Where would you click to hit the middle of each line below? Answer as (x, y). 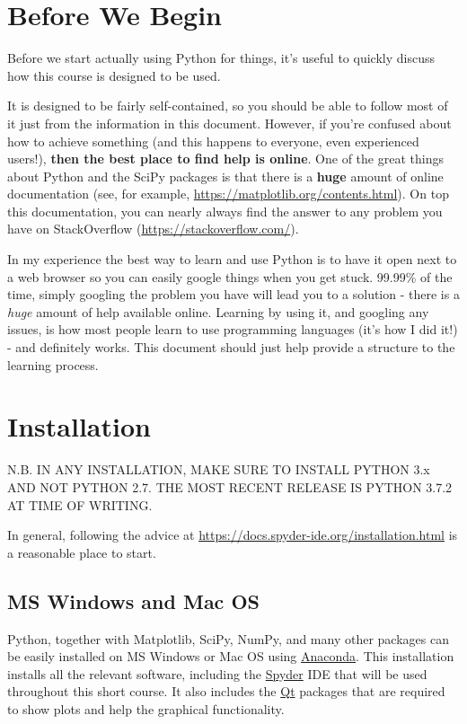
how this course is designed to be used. (114, 75)
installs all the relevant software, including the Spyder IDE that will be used (217, 673)
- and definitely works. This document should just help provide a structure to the (231, 347)
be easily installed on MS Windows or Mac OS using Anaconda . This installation (231, 656)
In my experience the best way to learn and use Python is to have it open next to (232, 259)
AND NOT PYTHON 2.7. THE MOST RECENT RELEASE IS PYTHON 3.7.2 (230, 486)
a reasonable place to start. (82, 552)
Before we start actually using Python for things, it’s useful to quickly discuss (221, 58)
